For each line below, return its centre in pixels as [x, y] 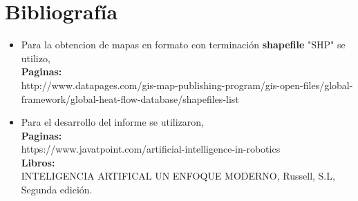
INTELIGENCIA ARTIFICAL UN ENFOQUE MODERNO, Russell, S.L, [178, 176]
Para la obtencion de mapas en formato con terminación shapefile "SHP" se [183, 45]
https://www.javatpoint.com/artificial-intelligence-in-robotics [151, 149]
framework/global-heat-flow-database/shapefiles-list [130, 98]
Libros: [38, 162]
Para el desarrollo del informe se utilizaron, [113, 122]
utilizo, [36, 58]
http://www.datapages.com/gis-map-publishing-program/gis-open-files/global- [187, 85]
